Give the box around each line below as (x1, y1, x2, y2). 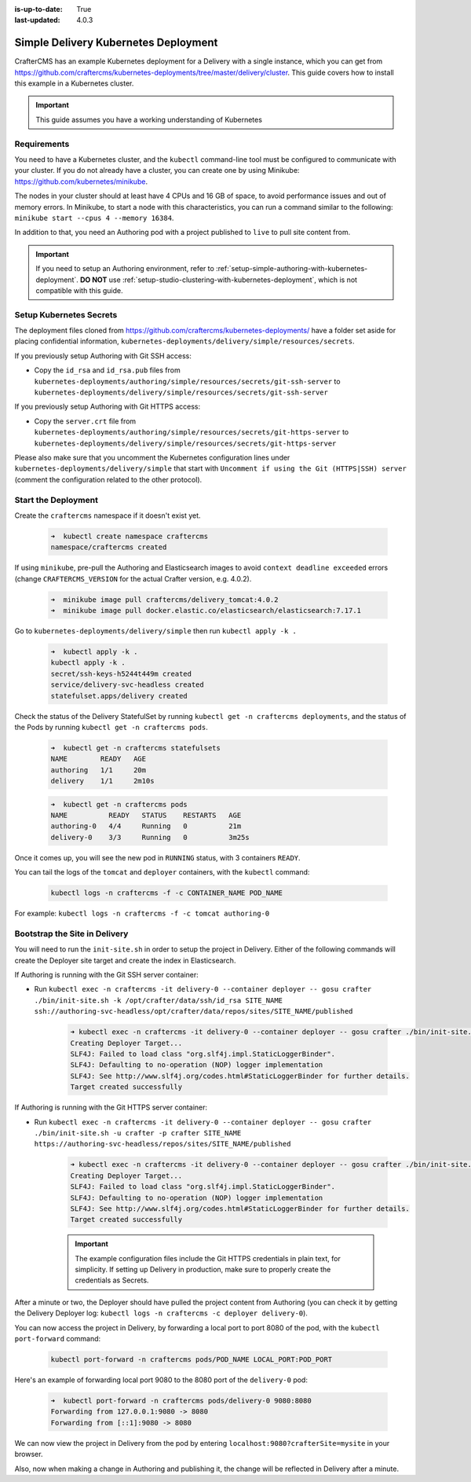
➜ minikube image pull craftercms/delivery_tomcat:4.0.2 (50, 595, 279, 604)
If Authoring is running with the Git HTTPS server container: (14, 1102, 208, 1112)
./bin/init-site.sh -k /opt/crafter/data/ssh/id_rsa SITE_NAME (34, 996, 283, 1005)
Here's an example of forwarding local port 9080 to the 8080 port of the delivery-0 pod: (14, 1375, 308, 1385)
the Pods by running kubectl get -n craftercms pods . (14, 722, 208, 732)
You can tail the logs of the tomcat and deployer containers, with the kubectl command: (14, 868, 310, 877)
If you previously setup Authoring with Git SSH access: (14, 350, 192, 361)
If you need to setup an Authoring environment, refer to (35, 264, 215, 273)
